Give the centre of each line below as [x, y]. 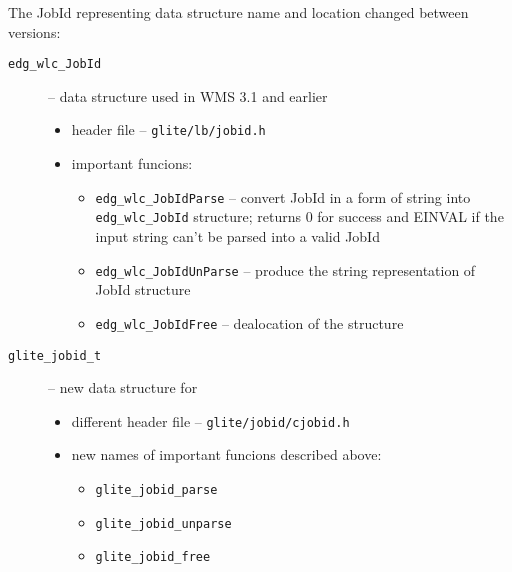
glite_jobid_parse [156, 490]
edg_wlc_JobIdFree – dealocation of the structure [249, 322]
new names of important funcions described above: [226, 454]
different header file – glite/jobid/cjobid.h [210, 420]
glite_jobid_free [153, 557]
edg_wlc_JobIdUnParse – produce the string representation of [285, 269]
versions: [34, 31]
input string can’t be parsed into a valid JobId [237, 236]
